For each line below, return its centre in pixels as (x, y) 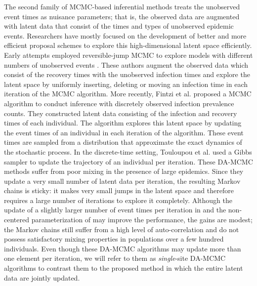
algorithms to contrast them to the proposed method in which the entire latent (124, 268)
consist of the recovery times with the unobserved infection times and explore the (127, 74)
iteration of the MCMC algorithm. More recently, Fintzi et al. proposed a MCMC (128, 94)
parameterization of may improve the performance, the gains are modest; (142, 220)
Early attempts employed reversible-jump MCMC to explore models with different (128, 55)
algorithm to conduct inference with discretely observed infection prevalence (119, 103)
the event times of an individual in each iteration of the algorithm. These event (124, 132)
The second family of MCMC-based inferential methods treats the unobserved (122, 6)
